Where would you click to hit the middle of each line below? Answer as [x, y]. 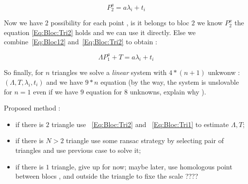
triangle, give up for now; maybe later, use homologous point [142, 166]
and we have [65, 82]
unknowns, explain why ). [168, 91]
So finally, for [24, 72]
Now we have [24, 23]
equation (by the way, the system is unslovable [170, 82]
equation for [104, 91]
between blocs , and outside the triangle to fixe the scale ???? [107, 176]
